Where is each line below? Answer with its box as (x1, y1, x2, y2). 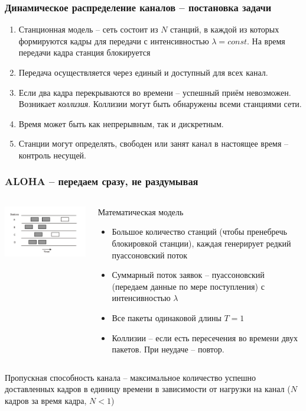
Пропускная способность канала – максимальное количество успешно (5, 371, 256, 383)
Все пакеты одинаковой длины (112, 311, 222, 323)
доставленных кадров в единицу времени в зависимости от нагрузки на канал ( (5, 383, 291, 395)
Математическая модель (97, 205, 184, 218)
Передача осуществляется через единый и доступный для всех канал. (18, 66, 268, 78)
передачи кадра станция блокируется (18, 46, 151, 59)
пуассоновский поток (112, 248, 188, 261)
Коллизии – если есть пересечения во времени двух (112, 331, 298, 344)
